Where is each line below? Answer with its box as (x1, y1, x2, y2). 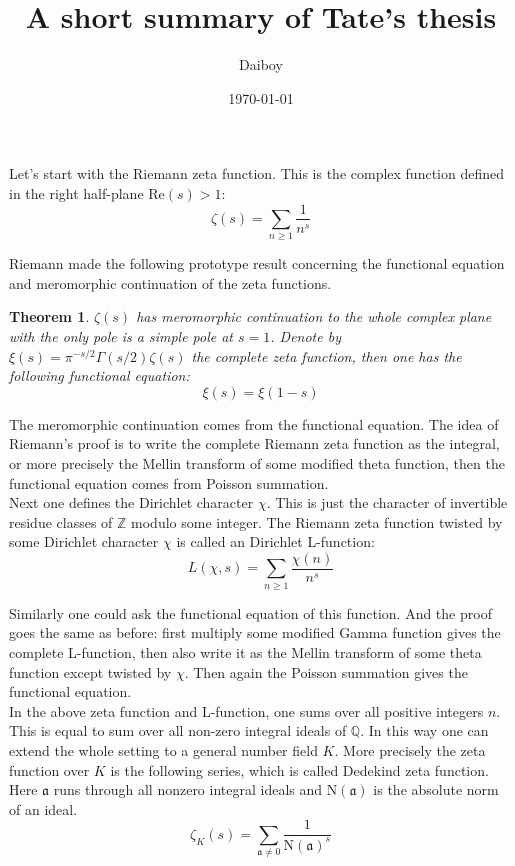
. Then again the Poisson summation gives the (184, 661, 468, 682)
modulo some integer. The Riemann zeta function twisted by (131, 511, 503, 532)
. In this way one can (360, 720, 489, 741)
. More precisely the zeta (334, 739, 486, 760)
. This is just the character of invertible (266, 492, 508, 513)
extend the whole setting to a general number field (9, 739, 318, 760)
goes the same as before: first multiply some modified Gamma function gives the (9, 622, 501, 643)
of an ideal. (9, 798, 78, 819)
